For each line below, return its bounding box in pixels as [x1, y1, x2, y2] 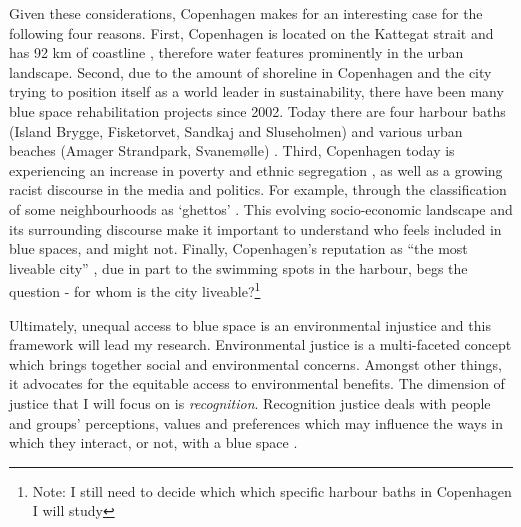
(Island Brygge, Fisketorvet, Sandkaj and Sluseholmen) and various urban [9, 120, 463, 141]
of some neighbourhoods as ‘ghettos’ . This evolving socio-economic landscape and [9, 198, 513, 219]
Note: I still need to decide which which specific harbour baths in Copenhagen [32, 480, 512, 501]
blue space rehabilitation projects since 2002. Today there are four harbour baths [9, 100, 506, 121]
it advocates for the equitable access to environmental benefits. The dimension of [9, 373, 505, 394]
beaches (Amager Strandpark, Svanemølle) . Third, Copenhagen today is [9, 140, 455, 161]
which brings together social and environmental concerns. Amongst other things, [9, 353, 502, 374]
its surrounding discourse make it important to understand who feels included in [9, 218, 502, 239]
